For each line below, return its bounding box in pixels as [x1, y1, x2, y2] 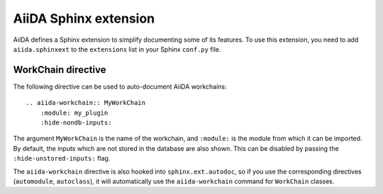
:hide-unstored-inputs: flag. [13, 154, 111, 163]
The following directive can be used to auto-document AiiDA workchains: [13, 82, 227, 91]
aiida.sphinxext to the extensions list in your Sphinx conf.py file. [13, 45, 221, 53]
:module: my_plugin [40, 108, 109, 117]
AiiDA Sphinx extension [13, 11, 155, 26]
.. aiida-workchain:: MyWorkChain [26, 99, 145, 107]
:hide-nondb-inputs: [40, 119, 112, 127]
